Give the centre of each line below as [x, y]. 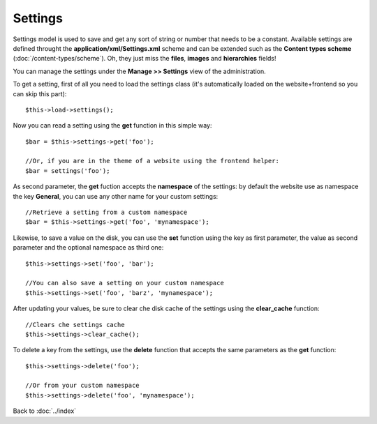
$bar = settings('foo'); [68, 171]
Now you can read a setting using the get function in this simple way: [112, 126]
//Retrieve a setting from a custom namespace [106, 212]
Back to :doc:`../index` [45, 411]
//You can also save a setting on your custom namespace [125, 283]
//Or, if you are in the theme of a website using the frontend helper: [152, 161]
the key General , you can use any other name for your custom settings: [116, 196]
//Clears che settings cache [75, 325]
